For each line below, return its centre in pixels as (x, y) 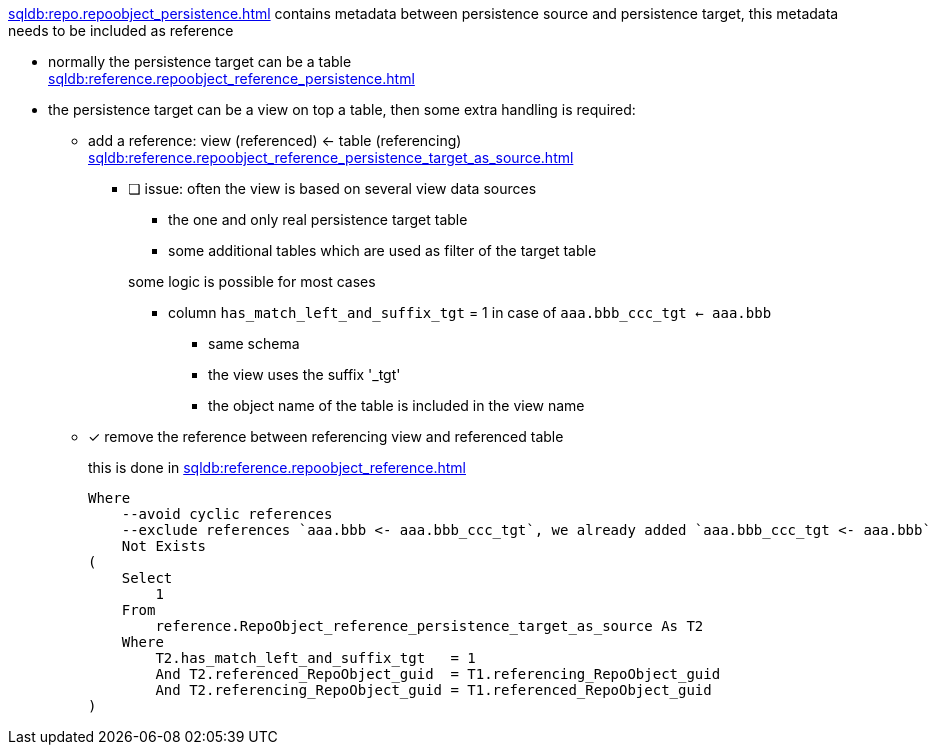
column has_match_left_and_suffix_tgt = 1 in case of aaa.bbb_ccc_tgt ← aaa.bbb (470, 312)
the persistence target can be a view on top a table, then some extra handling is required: (342, 109)
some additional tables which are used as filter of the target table (382, 250)
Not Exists (164, 546)
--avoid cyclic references (227, 514)
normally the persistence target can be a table (200, 61)
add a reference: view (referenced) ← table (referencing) (275, 140)
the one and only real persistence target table (318, 219)
